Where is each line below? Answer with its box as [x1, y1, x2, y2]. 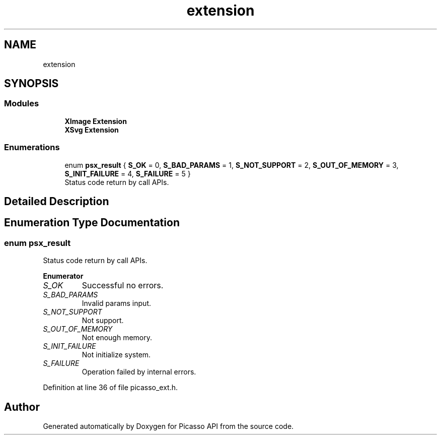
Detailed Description [4, 195, 109, 208]
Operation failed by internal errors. [82, 367, 196, 377]
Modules [4, 98, 39, 109]
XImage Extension [64, 116, 127, 126]
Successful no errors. [82, 280, 164, 291]
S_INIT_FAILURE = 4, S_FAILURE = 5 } [64, 169, 191, 178]
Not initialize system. [82, 350, 151, 359]
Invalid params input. [82, 299, 151, 308]
